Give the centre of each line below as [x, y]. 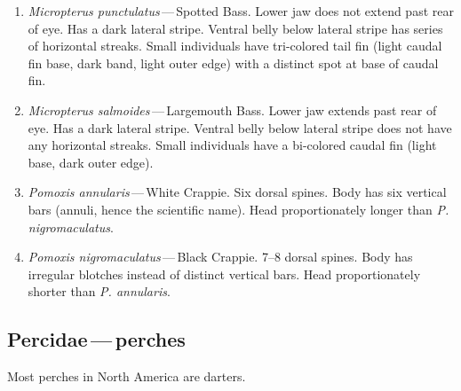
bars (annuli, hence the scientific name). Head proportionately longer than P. [238, 209]
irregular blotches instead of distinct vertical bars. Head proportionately [224, 274]
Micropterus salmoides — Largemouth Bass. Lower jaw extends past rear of [232, 109]
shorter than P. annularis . [99, 291]
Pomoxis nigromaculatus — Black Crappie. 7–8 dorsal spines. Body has [220, 257]
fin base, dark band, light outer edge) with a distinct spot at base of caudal [233, 63]
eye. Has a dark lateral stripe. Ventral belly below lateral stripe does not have [240, 127]
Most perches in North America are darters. [127, 376]
